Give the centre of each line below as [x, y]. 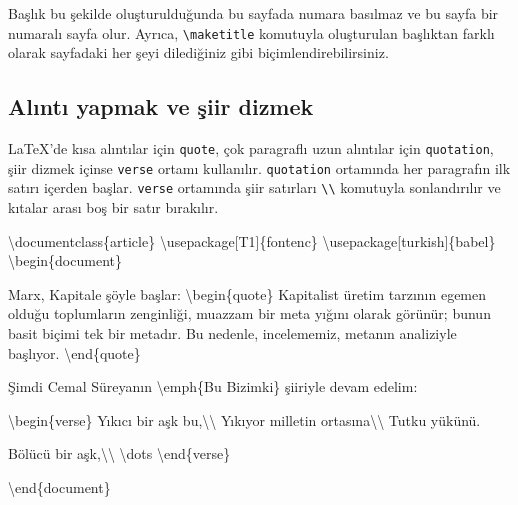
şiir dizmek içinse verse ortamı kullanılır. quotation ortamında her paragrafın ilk [259, 167]
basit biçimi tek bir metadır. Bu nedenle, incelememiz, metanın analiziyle [232, 332]
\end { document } [59, 486]
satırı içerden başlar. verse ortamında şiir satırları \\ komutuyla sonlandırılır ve [254, 187]
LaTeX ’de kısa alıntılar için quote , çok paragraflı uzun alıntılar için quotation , [251, 148]
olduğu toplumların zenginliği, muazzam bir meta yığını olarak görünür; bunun [249, 313]
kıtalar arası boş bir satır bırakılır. [113, 207]
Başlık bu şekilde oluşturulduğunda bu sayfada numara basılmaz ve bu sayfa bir [253, 13]
